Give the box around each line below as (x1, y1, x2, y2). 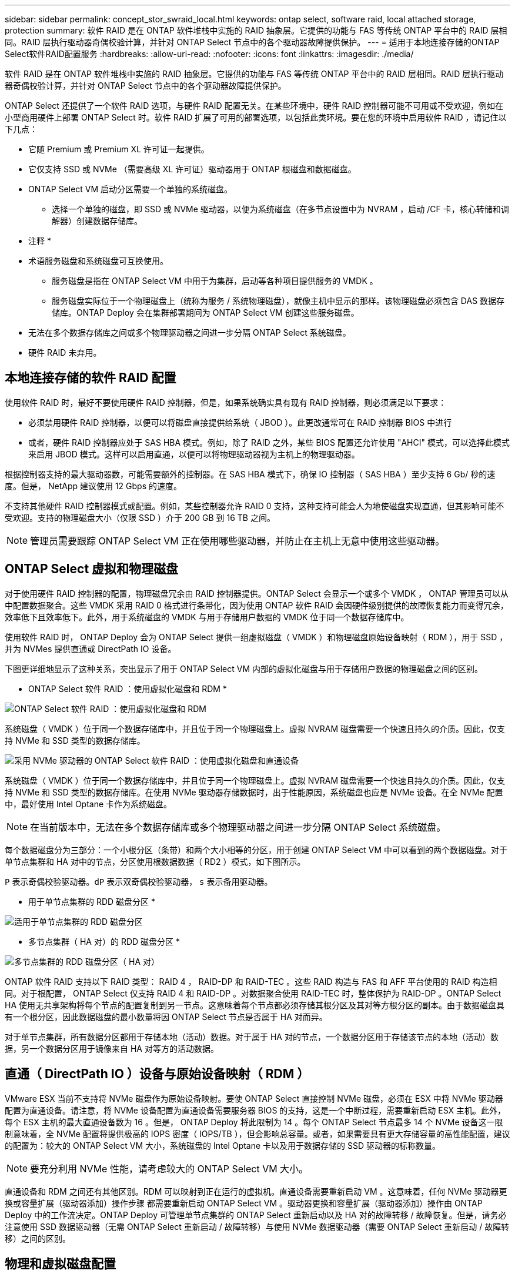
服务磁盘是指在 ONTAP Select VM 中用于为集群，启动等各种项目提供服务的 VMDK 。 (52, 276, 378, 286)
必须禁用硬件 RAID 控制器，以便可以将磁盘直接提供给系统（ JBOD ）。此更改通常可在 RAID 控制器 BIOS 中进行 (28, 417, 452, 427)
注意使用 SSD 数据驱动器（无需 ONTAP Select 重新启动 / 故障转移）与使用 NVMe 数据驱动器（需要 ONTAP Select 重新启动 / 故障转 (5, 1221, 510, 1232)
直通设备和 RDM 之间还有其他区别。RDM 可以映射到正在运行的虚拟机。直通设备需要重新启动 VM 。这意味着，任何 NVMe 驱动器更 (5, 1186, 507, 1196)
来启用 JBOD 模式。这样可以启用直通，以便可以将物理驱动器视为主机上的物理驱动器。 (28, 449, 360, 459)
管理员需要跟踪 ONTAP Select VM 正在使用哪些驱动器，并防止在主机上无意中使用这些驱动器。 (30, 534, 445, 547)
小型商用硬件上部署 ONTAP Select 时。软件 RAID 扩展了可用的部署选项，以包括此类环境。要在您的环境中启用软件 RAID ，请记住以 (5, 112, 507, 122)
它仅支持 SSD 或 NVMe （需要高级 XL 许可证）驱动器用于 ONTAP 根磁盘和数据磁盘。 (28, 164, 356, 174)
